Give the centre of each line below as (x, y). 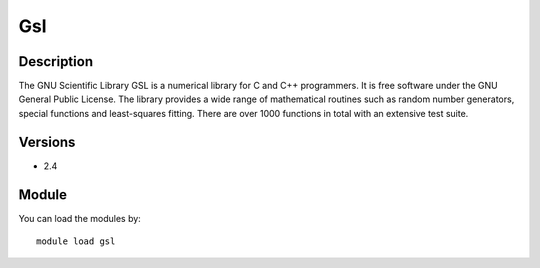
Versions (47, 141)
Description (56, 61)
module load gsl (76, 241)
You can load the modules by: (80, 218)
